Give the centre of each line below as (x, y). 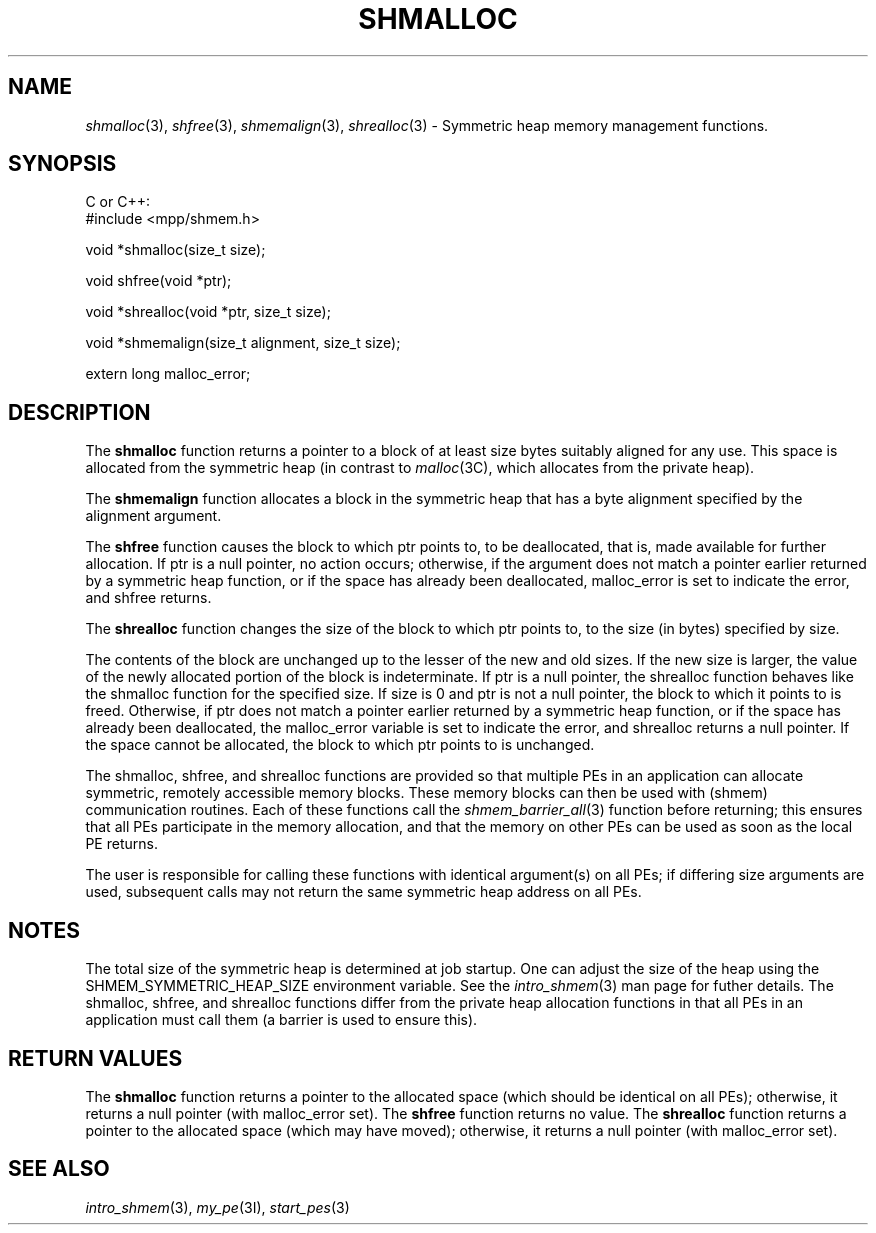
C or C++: (117, 202)
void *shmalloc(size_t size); (175, 250)
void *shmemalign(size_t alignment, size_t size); (243, 343)
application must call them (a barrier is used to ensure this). (281, 1020)
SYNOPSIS (62, 164)
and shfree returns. (148, 598)
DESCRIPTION (79, 412)
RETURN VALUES (95, 1058)
